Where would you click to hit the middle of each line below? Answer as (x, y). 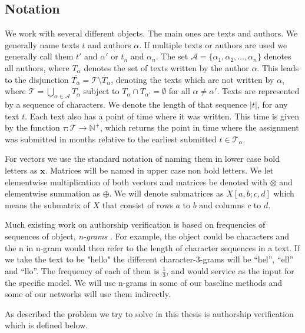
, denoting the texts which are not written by (193, 79)
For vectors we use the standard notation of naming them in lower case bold (142, 159)
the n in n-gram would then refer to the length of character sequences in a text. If (152, 247)
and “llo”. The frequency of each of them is (82, 270)
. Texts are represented (258, 91)
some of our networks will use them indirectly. (88, 294)
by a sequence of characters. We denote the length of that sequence (126, 104)
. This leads (278, 67)
